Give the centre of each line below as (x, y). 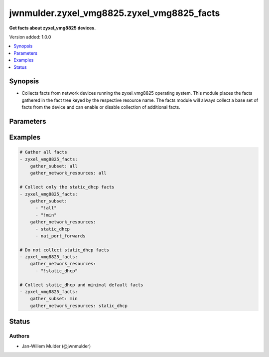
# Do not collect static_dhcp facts (65, 250)
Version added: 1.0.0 (30, 37)
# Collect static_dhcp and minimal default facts (81, 285)
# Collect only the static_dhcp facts (67, 187)
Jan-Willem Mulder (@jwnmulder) (56, 346)
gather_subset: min (54, 299)
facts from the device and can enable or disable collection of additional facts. (101, 107)
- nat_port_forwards (61, 236)
